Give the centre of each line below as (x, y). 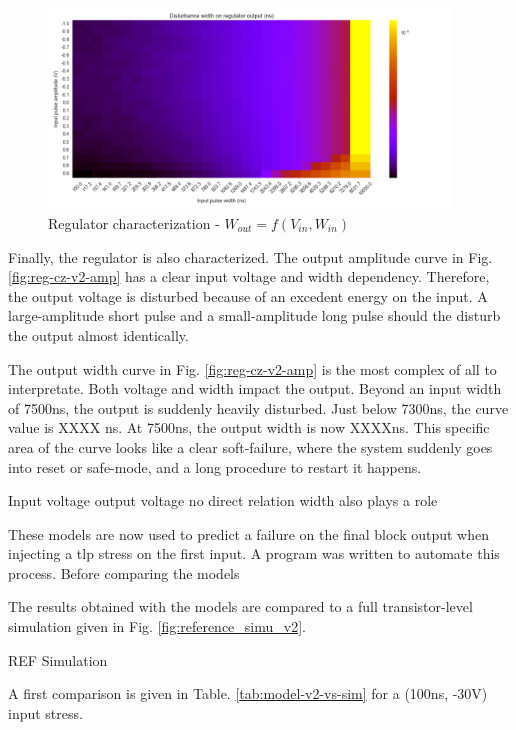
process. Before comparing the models (124, 572)
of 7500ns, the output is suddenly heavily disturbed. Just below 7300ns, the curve (258, 407)
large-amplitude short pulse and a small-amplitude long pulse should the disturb (254, 315)
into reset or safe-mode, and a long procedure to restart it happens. (215, 466)
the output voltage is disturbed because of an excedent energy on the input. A (248, 295)
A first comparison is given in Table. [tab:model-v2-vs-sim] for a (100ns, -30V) (248, 693)
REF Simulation (58, 659)
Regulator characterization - (134, 222)
